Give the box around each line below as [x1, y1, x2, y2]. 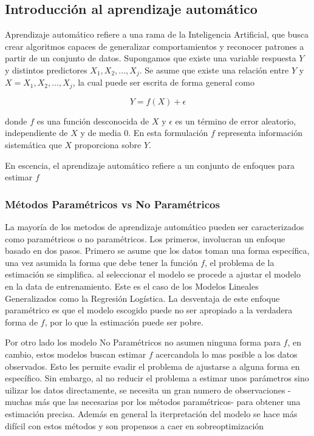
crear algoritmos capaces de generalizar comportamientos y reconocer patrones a [5, 39, 304, 52]
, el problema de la [205, 256, 275, 268]
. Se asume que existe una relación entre [139, 63, 289, 76]
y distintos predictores [5, 63, 87, 76]
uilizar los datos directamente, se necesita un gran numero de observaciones [5, 383, 285, 396]
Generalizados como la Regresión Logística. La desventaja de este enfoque [5, 291, 280, 304]
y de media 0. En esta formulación [80, 126, 208, 139]
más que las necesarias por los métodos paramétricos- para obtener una [35, 395, 301, 408]
